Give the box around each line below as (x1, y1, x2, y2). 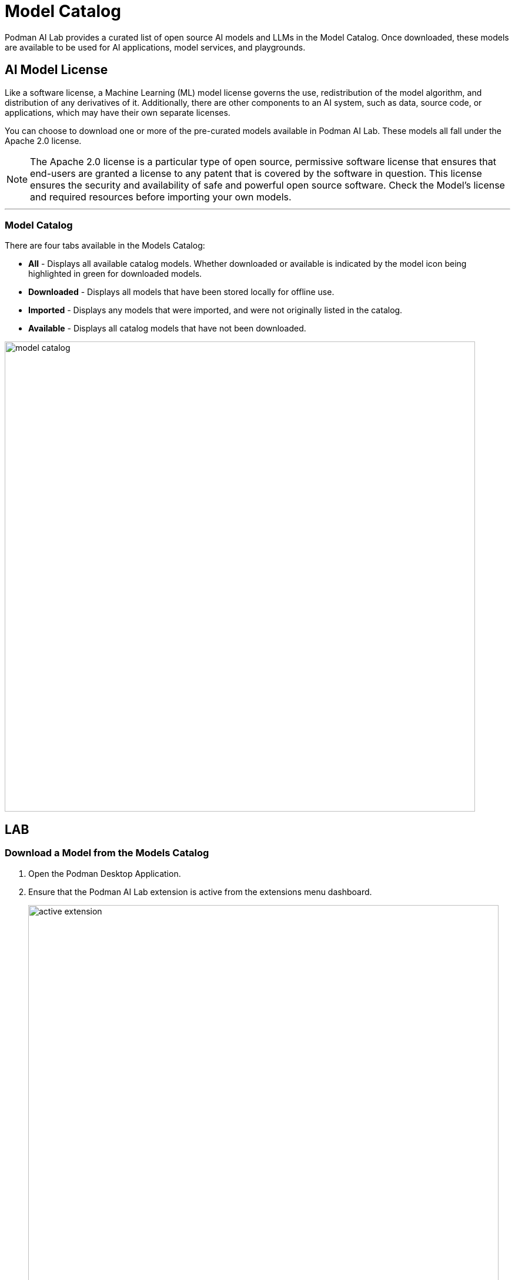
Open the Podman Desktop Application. (28, 868, 181, 879)
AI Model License (5, 62, 108, 78)
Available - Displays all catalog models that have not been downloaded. (28, 323, 306, 334)
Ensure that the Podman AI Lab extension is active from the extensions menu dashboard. (28, 886, 372, 897)
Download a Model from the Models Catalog (5, 847, 209, 859)
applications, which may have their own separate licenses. (5, 107, 230, 118)
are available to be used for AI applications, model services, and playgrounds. (5, 42, 306, 52)
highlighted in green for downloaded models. (28, 269, 202, 279)
